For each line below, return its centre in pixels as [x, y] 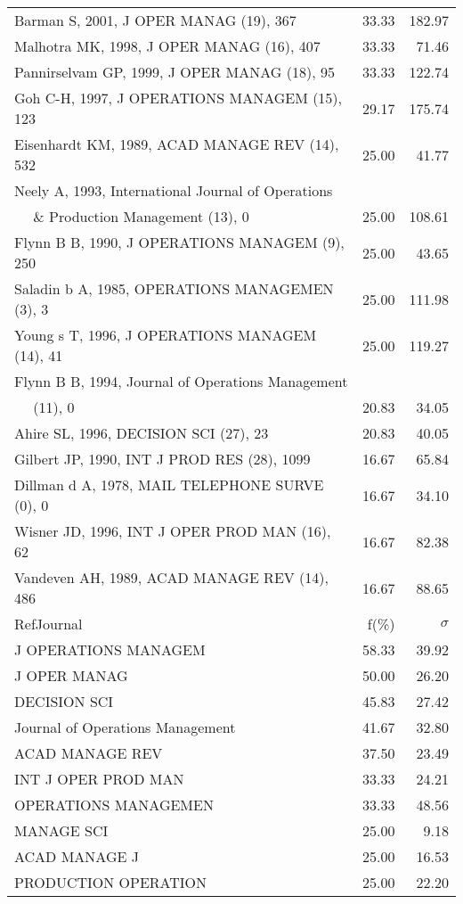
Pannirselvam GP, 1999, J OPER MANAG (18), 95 [175, 72]
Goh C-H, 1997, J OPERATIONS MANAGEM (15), [179, 98]
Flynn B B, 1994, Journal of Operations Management [181, 381]
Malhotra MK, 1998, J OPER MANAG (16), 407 [167, 46]
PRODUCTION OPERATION [111, 882]
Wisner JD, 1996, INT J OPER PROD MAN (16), [173, 531]
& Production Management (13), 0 [141, 216]
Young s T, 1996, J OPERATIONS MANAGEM [166, 335]
